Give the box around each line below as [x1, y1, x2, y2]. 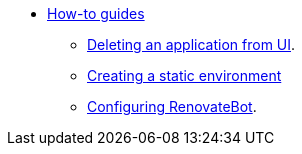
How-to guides [47, 5, 145, 22]
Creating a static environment [87, 67, 282, 84]
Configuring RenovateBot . [87, 98, 257, 115]
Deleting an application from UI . [87, 36, 296, 53]
